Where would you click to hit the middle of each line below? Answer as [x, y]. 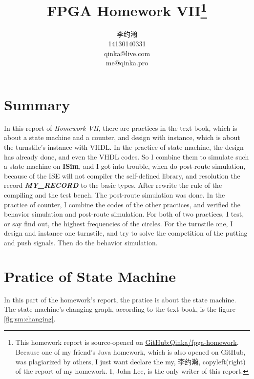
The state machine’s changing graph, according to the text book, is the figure [120, 309]
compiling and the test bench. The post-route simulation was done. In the [115, 194]
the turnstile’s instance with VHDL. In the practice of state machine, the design [124, 147]
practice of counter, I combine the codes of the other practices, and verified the [122, 204]
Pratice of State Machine [90, 276]
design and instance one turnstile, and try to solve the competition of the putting [126, 233]
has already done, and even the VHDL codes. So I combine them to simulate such [127, 156]
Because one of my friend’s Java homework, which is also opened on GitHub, [130, 351]
